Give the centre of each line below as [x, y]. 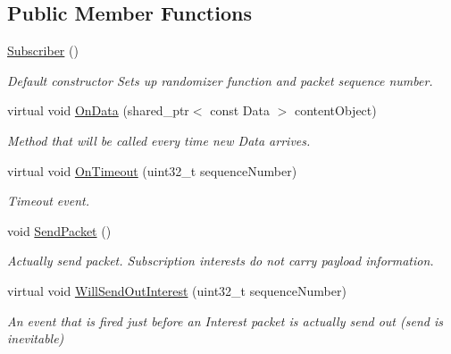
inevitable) [36, 338]
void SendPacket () [59, 230]
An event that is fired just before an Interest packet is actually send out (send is [225, 320]
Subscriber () [43, 51]
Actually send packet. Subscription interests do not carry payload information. [221, 261]
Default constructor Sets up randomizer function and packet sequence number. [220, 80]
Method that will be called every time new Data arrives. [159, 140]
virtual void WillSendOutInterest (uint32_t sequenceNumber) [177, 290]
